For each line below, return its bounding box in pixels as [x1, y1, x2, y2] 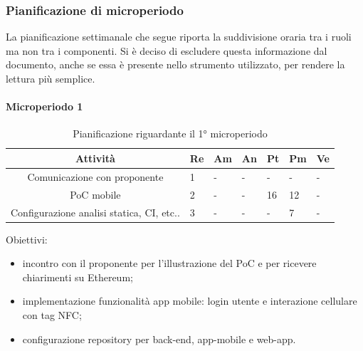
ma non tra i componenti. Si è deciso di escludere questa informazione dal [6, 43, 327, 58]
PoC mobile [70, 187, 121, 201]
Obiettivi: [6, 231, 48, 246]
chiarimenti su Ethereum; [22, 269, 133, 284]
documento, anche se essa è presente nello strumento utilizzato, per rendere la [6, 57, 345, 72]
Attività [75, 150, 115, 165]
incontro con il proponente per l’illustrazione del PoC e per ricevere [22, 256, 317, 271]
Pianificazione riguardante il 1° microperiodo [73, 126, 268, 141]
